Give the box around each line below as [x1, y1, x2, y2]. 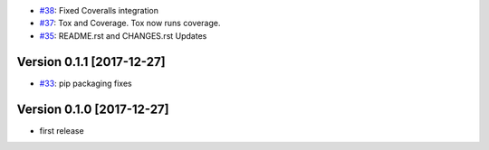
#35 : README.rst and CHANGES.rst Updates [39, 30, 207, 41]
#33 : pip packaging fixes [39, 78, 132, 89]
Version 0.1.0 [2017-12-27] [16, 101, 169, 117]
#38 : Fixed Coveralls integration [39, 5, 158, 15]
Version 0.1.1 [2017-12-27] [16, 54, 167, 70]
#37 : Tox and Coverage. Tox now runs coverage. [39, 18, 221, 29]
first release [39, 125, 85, 136]
